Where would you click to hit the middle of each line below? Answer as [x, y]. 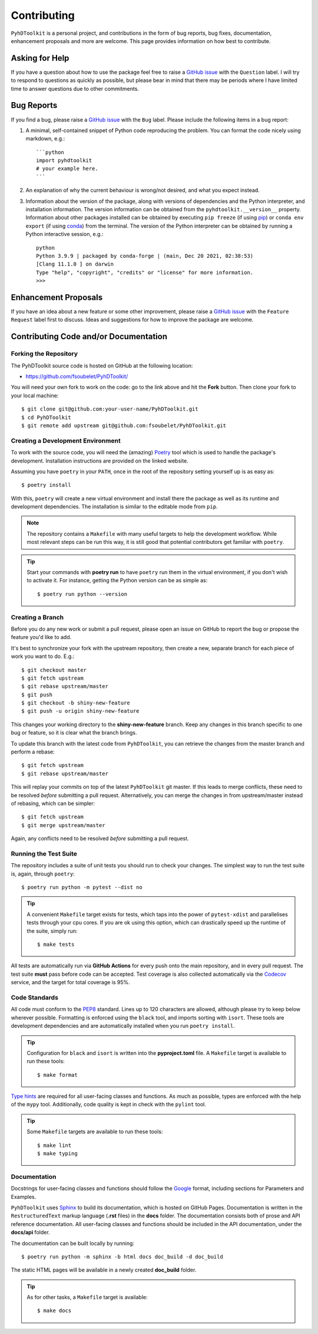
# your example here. [67, 169]
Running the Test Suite [44, 854]
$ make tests [56, 945]
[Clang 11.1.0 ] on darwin [75, 264]
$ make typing [57, 1154]
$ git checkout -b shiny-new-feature [76, 703]
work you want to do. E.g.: [43, 656]
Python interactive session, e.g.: [64, 234]
